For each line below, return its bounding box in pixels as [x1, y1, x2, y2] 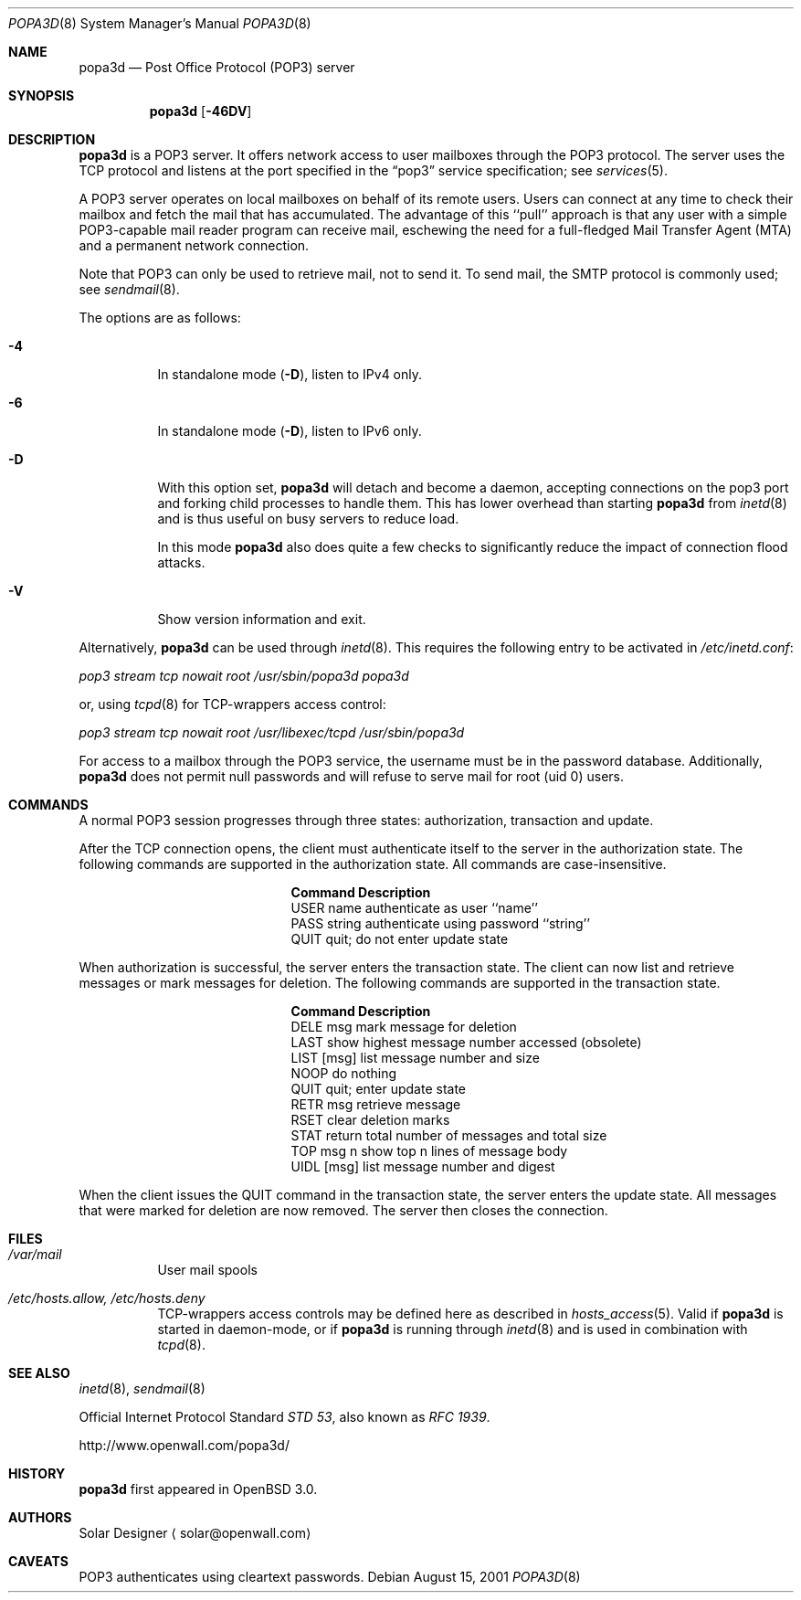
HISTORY [8, 1466, 66, 1481]
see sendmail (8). [79, 281, 180, 297]
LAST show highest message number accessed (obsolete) [290, 1034, 642, 1050]
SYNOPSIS [8, 88, 75, 103]
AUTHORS [8, 1510, 72, 1525]
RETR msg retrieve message [290, 1097, 461, 1112]
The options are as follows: [79, 310, 241, 325]
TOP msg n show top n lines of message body [290, 1143, 568, 1159]
